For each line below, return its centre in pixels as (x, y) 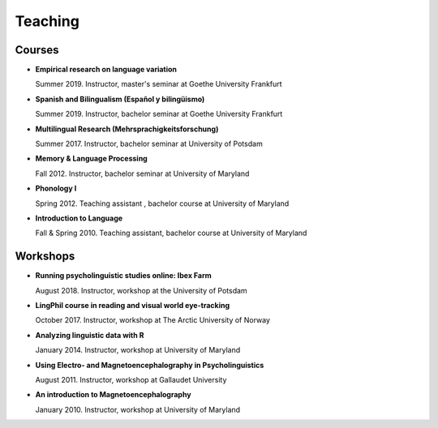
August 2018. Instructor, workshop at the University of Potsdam (141, 290)
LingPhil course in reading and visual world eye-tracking (133, 306)
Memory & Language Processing (91, 159)
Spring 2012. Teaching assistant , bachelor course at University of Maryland (162, 203)
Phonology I (56, 188)
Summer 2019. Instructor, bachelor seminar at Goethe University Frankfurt (159, 114)
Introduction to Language (79, 218)
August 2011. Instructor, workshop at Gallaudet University (131, 380)
